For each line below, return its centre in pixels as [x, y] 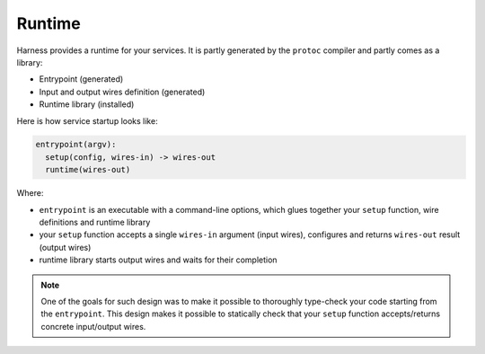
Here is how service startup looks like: [87, 120]
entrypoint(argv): [76, 145]
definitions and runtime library [95, 222]
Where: [30, 193]
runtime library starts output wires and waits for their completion [158, 260]
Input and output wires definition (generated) [122, 92]
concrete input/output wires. [93, 326]
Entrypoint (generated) [81, 79]
